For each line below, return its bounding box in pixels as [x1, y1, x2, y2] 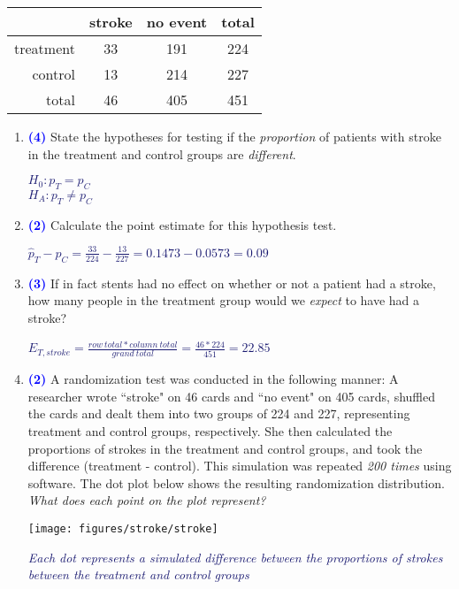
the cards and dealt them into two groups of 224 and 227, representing [27, 404, 410, 423]
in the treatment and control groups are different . [27, 144, 296, 163]
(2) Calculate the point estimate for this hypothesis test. [27, 215, 337, 233]
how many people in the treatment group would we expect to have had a [27, 291, 420, 310]
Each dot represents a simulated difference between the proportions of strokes [27, 547, 443, 566]
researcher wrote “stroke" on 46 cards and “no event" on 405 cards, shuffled [27, 386, 436, 405]
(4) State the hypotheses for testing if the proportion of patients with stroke [27, 127, 441, 145]
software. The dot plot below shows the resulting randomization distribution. [27, 473, 445, 492]
